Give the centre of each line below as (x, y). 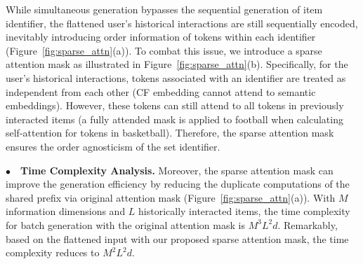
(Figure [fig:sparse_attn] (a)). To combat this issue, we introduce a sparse (164, 50)
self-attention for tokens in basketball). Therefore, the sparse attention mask (170, 133)
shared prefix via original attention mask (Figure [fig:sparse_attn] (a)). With (171, 197)
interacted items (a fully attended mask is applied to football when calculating (174, 119)
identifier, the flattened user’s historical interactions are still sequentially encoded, (182, 23)
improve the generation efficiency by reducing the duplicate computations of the (178, 184)
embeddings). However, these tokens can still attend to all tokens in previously (175, 105)
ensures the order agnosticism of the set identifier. (113, 146)
